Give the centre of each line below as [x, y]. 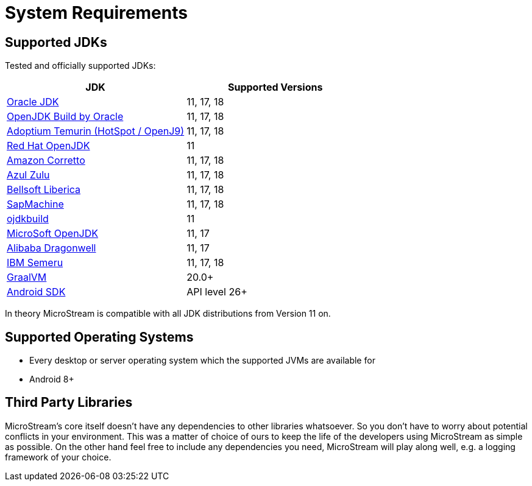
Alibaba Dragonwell [51, 248]
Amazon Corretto [46, 160]
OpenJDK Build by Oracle [65, 117]
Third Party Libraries [69, 403]
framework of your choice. [58, 457]
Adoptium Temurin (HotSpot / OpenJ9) [96, 131]
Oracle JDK [33, 102]
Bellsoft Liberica [44, 190]
